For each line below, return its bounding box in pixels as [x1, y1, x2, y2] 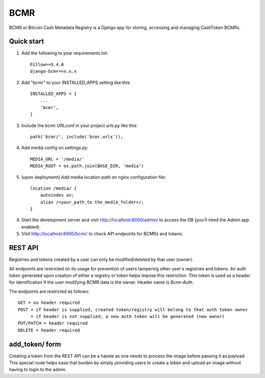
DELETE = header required [18, 327, 80, 333]
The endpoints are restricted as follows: [9, 288, 90, 294]
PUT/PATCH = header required [18, 320, 88, 326]
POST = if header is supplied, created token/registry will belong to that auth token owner [18, 307, 248, 312]
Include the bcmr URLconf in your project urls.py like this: [21, 122, 138, 128]
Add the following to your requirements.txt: [21, 50, 108, 56]
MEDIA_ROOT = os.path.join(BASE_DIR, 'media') [30, 163, 144, 169]
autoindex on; [40, 192, 75, 198]
